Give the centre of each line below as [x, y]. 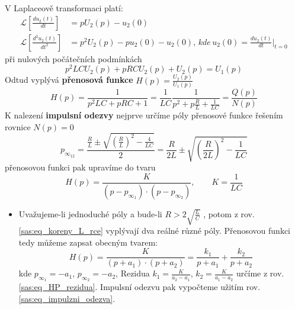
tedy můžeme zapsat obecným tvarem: [88, 242]
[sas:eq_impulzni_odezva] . [67, 299]
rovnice [18, 126]
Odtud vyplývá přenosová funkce [69, 80]
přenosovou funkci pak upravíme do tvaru [80, 167]
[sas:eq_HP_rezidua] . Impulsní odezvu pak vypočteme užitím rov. [140, 287]
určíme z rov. [260, 273]
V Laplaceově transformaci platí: [64, 8]
